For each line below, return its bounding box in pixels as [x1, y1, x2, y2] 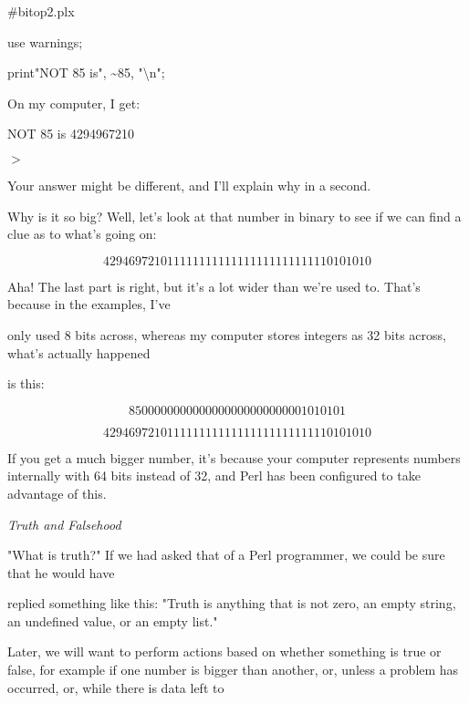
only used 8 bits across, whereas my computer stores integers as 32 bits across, [7, 325, 446, 344]
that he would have [7, 563, 115, 582]
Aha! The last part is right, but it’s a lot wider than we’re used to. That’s [7, 276, 421, 295]
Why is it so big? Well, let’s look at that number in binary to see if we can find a [7, 206, 462, 225]
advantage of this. [7, 483, 107, 502]
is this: [7, 374, 45, 393]
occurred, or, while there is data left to [7, 677, 224, 697]
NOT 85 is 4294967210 [7, 124, 134, 143]
